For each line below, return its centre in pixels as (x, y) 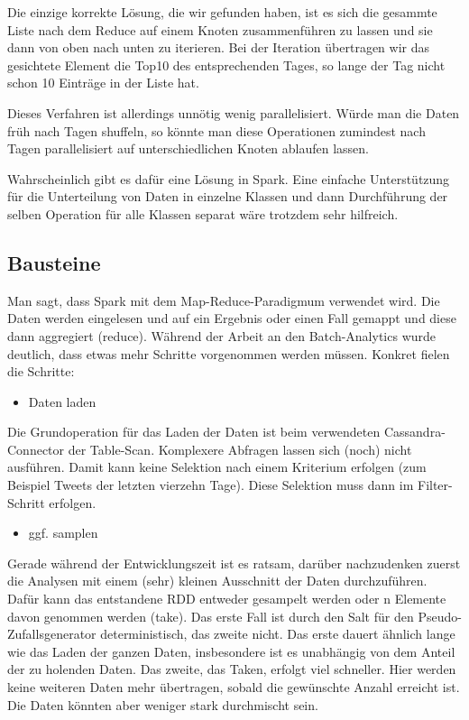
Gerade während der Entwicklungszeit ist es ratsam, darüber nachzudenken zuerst (234, 563)
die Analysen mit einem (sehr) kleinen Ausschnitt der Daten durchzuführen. (217, 581)
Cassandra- (414, 432)
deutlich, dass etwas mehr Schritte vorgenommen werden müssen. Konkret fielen (229, 353)
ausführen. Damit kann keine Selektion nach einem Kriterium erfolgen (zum (217, 467)
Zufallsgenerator (52, 634)
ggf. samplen (63, 533)
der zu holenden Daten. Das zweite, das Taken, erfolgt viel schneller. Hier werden (232, 669)
